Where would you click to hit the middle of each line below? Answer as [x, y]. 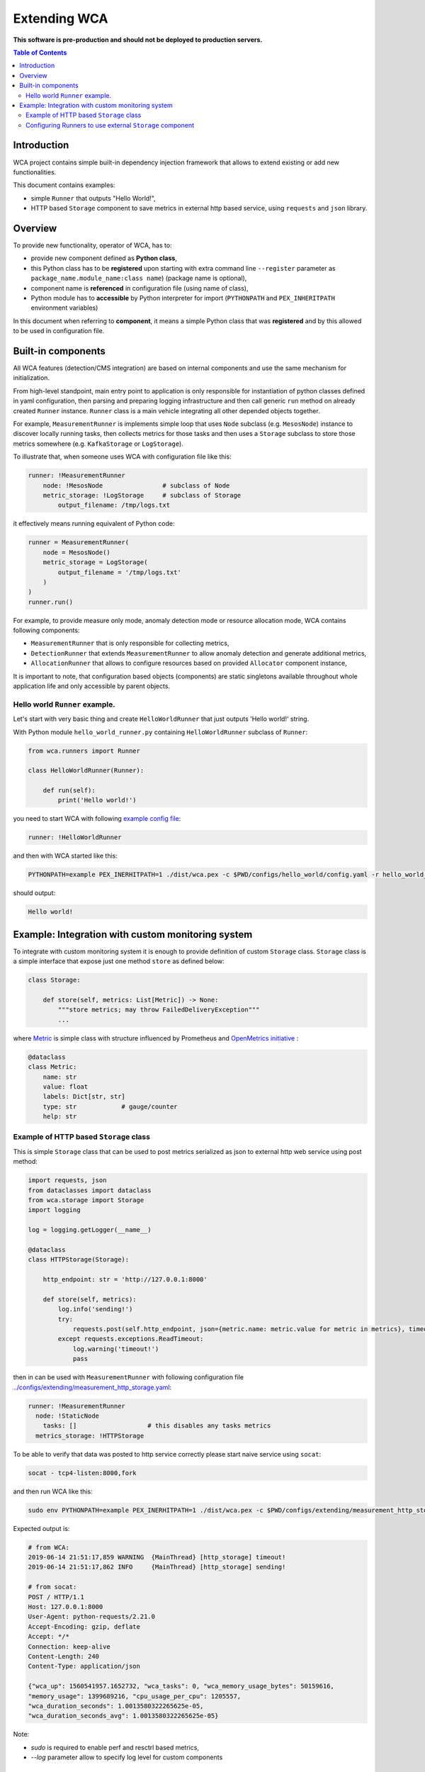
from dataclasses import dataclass [90, 1190]
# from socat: [52, 1587]
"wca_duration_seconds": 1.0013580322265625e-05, [116, 1706]
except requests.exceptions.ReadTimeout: [131, 1339]
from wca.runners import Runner [84, 751]
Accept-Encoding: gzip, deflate [84, 1626]
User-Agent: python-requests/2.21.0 [92, 1617]
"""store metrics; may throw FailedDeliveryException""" [159, 1010]
